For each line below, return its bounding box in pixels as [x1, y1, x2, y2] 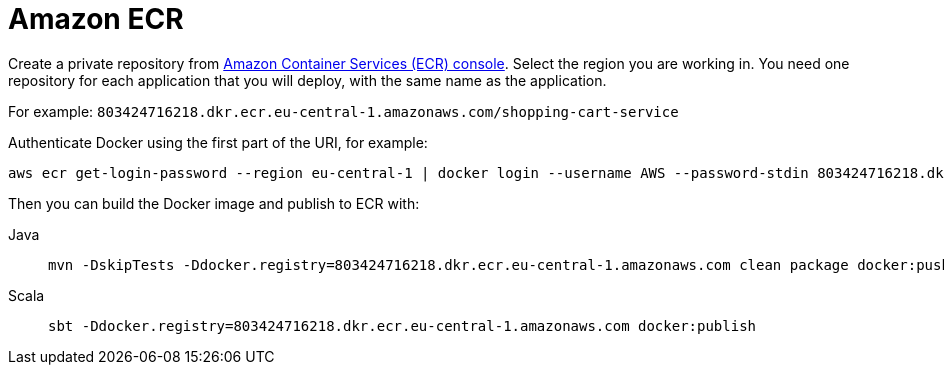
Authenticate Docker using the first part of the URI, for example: [8, 133, 428, 151]
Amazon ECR [8, 2, 184, 36]
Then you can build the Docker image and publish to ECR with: [8, 194, 420, 212]
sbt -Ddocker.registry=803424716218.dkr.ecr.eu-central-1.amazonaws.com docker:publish [48, 317, 757, 334]
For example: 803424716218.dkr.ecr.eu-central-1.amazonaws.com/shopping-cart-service [8, 102, 679, 120]
